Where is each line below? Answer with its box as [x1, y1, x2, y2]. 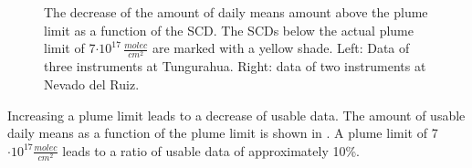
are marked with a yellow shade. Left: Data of [152, 38, 410, 58]
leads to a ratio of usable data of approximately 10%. [62, 141, 361, 160]
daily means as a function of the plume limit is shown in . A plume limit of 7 [7, 123, 438, 142]
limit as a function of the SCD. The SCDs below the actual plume [44, 20, 414, 39]
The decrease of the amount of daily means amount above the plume [44, 3, 428, 21]
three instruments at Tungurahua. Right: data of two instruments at [44, 57, 426, 76]
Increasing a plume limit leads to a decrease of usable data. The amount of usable [7, 105, 466, 124]
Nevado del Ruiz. [44, 74, 140, 93]
